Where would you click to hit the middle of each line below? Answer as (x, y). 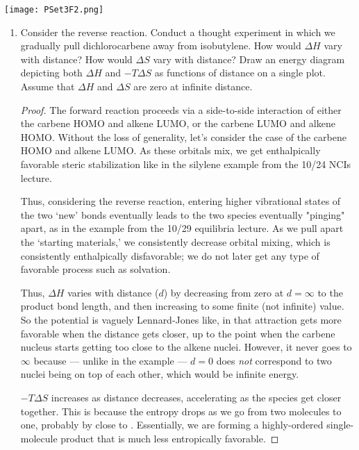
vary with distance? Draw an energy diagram (249, 59)
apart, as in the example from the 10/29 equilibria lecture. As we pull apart (182, 228)
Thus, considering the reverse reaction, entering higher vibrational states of (181, 201)
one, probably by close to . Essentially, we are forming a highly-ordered (172, 425)
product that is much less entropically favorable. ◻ (170, 438)
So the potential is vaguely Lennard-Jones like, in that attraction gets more (181, 319)
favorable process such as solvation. (95, 269)
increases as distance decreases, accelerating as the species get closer (196, 397)
